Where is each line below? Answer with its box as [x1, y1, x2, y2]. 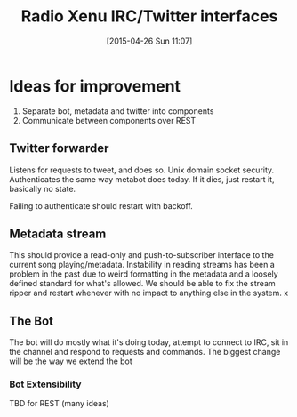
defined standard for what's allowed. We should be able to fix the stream [9, 278, 276, 289]
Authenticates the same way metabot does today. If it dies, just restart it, [9, 173, 275, 184]
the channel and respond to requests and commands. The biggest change [9, 347, 281, 357]
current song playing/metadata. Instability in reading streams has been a [9, 260, 276, 270]
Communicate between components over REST [21, 115, 197, 125]
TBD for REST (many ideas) [9, 398, 109, 409]
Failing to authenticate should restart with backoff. [9, 200, 193, 211]
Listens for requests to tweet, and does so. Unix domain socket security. [9, 164, 275, 175]
